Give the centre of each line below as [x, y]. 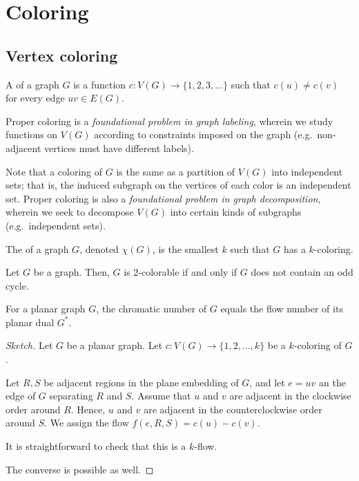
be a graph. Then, [71, 272]
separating [71, 396]
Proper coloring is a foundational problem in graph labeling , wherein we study [169, 121]
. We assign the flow [87, 423]
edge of [21, 396]
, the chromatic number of [152, 309]
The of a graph [37, 248]
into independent [307, 171]
